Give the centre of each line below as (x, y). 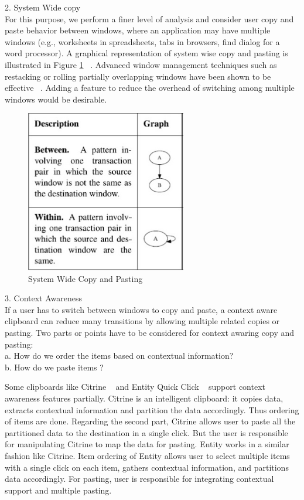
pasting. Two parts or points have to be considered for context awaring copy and (150, 333)
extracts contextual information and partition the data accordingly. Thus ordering (152, 409)
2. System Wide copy (43, 7)
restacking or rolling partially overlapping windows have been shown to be (138, 76)
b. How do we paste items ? (54, 367)
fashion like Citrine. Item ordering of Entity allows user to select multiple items (147, 455)
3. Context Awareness (44, 298)
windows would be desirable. (56, 99)
